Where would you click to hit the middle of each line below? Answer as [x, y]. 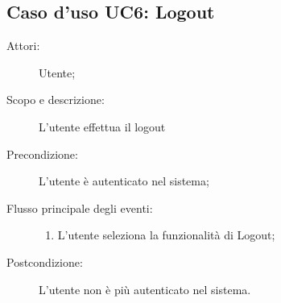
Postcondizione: [45, 261]
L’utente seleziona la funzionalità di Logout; [166, 235]
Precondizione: [42, 154]
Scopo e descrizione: [56, 100]
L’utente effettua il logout [102, 126]
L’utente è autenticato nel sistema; [124, 181]
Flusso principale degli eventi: [80, 208]
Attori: [23, 46]
